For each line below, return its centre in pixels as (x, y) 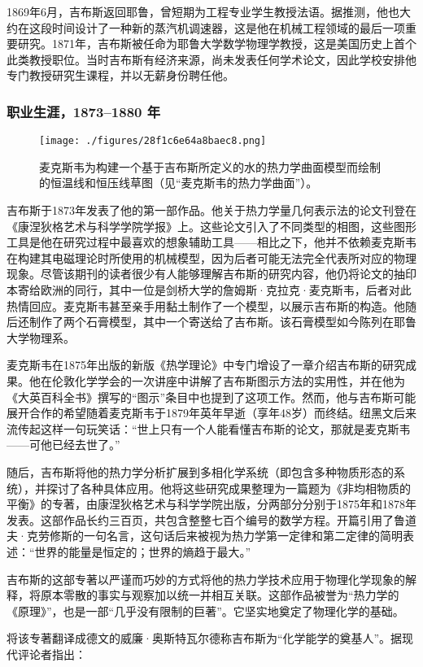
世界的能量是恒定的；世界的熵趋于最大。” (143, 551)
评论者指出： (52, 654)
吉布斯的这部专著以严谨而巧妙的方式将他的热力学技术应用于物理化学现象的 (206, 579)
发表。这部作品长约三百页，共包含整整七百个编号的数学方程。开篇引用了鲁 (206, 519)
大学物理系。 (41, 337)
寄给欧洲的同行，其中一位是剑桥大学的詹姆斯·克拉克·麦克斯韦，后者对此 (214, 290)
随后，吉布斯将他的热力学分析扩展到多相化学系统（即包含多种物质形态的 (200, 471)
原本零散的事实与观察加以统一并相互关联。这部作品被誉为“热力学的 (220, 595)
